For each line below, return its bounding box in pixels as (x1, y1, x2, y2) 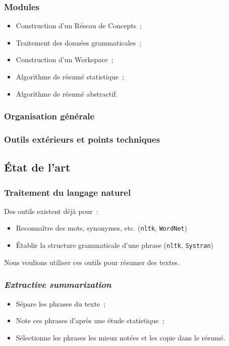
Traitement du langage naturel (4, 186, 131, 198)
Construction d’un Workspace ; (16, 54, 113, 65)
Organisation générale (4, 110, 95, 122)
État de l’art (4, 159, 71, 175)
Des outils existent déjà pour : (4, 205, 98, 216)
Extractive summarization (4, 278, 111, 291)
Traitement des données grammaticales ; (16, 37, 142, 48)
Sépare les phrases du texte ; (16, 298, 106, 309)
